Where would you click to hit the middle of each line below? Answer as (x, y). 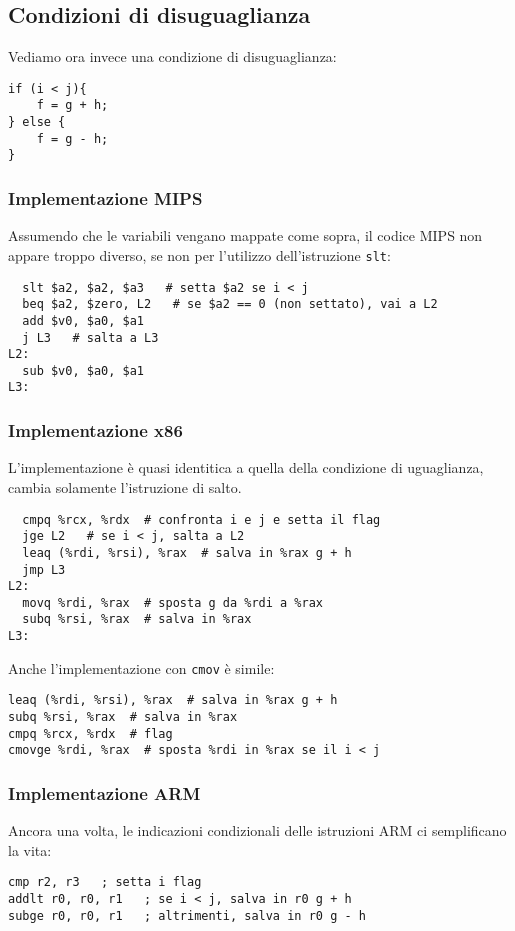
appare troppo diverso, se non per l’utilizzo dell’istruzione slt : (199, 254)
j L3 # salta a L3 (90, 337)
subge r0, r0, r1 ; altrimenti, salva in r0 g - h (187, 915)
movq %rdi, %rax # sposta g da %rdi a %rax (172, 602)
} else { (37, 122)
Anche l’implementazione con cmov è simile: (141, 667)
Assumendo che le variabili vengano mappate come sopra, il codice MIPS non (245, 235)
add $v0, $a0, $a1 (83, 320)
